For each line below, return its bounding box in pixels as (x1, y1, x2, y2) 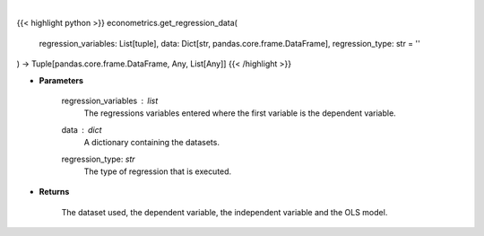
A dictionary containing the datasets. (83, 137, 220, 148)
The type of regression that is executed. (83, 166, 232, 177)
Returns (39, 187, 70, 197)
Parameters (39, 74, 84, 85)
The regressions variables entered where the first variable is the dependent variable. (83, 108, 396, 118)
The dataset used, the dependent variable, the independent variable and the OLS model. (61, 206, 388, 217)
